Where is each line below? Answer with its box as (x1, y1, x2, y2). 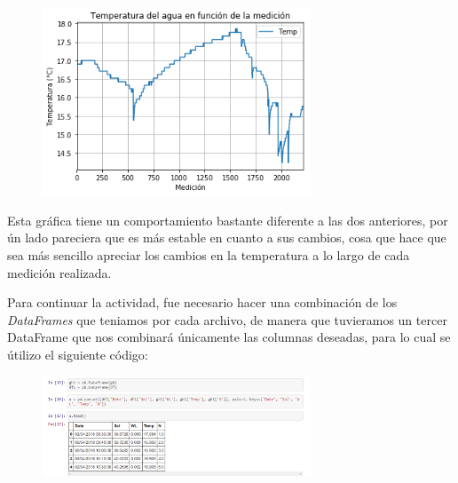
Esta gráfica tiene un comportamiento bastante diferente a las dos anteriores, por (7, 210, 448, 229)
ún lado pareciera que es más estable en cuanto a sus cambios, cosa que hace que (7, 228, 446, 247)
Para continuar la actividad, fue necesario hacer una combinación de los (7, 293, 398, 312)
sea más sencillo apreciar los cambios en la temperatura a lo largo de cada (7, 246, 410, 265)
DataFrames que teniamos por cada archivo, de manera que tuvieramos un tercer (7, 310, 447, 329)
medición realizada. (7, 263, 112, 281)
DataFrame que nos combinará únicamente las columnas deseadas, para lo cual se (7, 328, 451, 346)
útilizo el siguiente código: (7, 345, 148, 363)
